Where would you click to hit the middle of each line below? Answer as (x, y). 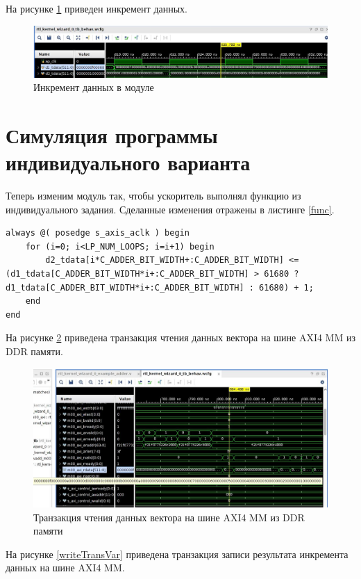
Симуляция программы (112, 134)
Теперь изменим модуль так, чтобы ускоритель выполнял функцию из (153, 196)
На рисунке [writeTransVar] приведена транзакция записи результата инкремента (177, 554)
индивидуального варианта (128, 162)
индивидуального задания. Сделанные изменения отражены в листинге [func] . (170, 209)
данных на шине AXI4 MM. (65, 568)
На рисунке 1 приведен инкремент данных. (97, 8)
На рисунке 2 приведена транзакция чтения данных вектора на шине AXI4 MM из (180, 337)
